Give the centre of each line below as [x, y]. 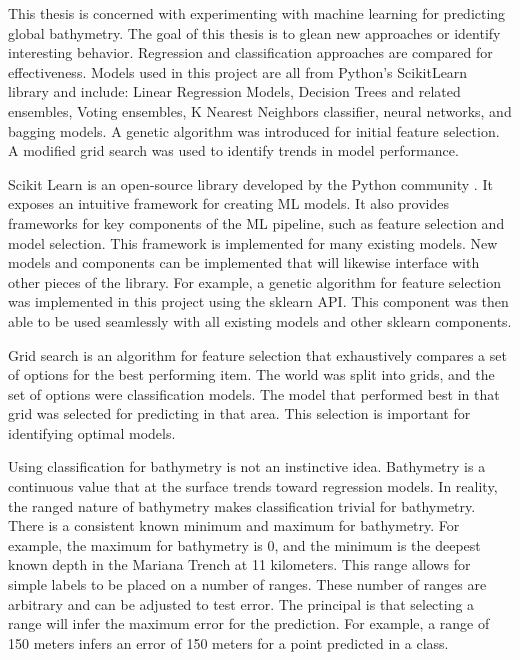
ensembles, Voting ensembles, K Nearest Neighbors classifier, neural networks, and [260, 110]
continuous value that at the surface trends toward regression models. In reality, [253, 486]
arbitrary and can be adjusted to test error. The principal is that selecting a [241, 603]
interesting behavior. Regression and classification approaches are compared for [250, 52]
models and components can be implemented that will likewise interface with [244, 262]
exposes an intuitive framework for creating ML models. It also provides [228, 203]
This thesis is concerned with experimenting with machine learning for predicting [257, 13]
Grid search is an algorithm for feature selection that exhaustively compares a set [257, 354]
